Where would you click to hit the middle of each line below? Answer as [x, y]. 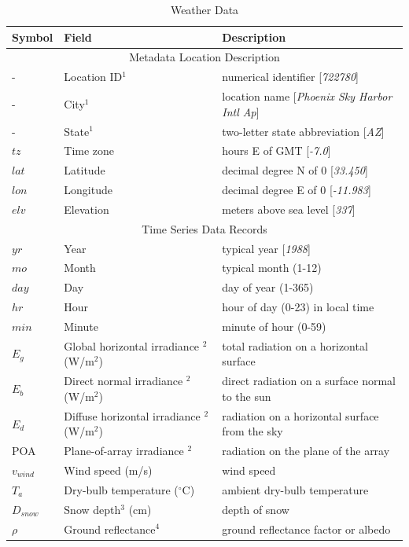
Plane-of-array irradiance [124, 451]
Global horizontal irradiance [132, 345]
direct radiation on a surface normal [309, 381]
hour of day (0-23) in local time [298, 307]
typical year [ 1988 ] [266, 248]
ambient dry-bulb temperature [295, 489]
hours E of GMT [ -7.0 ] [276, 151]
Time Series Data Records [204, 228]
